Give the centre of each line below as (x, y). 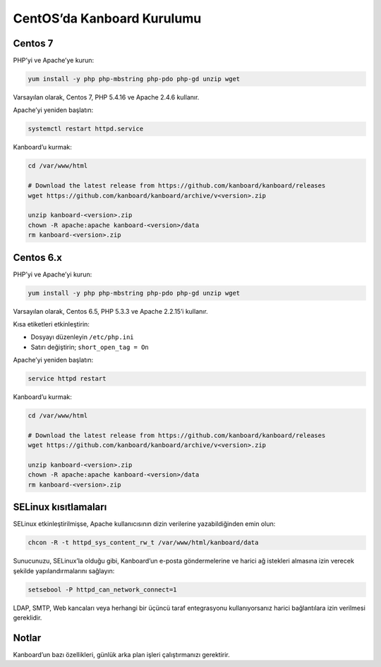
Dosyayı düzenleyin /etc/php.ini (82, 337)
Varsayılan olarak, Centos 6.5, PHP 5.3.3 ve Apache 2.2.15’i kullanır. (110, 311)
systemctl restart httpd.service (86, 129)
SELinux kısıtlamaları (60, 507)
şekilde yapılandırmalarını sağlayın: (64, 570)
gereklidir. (28, 618)
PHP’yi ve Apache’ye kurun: (54, 61)
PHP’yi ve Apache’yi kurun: (53, 274)
